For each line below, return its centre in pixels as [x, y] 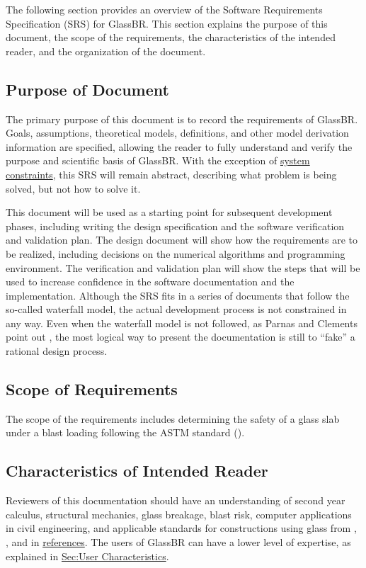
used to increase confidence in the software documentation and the [150, 282]
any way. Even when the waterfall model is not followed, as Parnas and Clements [182, 323]
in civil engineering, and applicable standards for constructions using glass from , [181, 528]
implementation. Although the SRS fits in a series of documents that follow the [178, 295]
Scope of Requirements [92, 389]
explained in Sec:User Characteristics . [87, 556]
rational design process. [57, 351]
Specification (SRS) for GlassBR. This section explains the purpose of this [167, 23]
